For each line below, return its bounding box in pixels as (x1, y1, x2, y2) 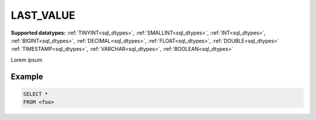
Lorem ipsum (11, 56, 43, 63)
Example (11, 71, 43, 81)
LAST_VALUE (11, 9, 75, 22)
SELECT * (23, 91, 49, 97)
